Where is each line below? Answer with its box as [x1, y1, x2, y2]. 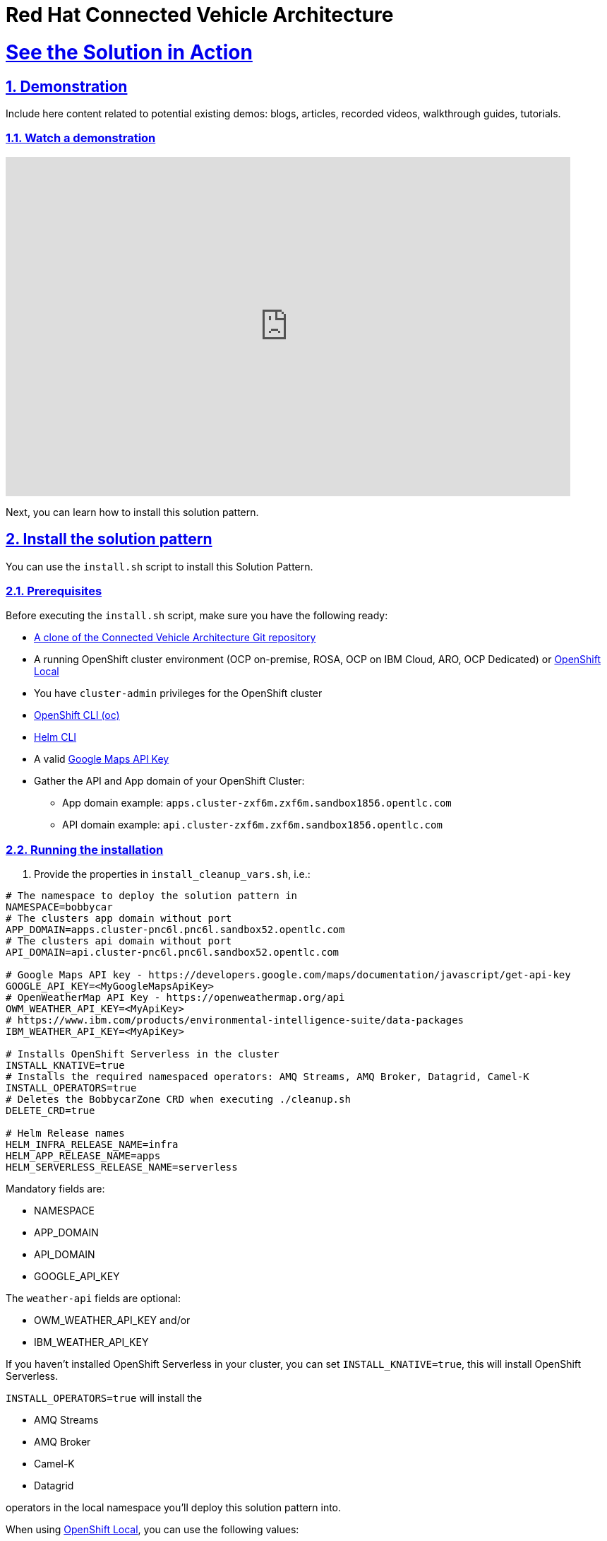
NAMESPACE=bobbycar [6, 901, 113, 913]
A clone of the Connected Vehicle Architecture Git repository [34, 631, 316, 644]
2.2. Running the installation [6, 842, 164, 857]
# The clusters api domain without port [6, 935, 232, 947]
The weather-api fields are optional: [6, 1292, 181, 1305]
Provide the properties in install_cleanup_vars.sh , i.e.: [34, 868, 311, 881]
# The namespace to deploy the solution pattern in [6, 890, 298, 902]
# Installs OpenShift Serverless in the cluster [6, 1048, 280, 1060]
